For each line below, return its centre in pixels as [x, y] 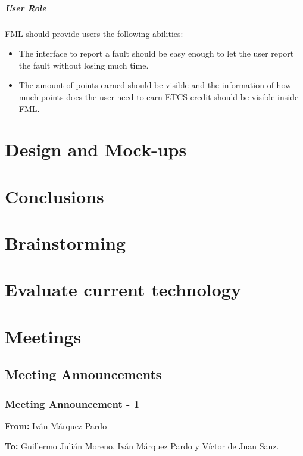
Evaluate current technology [123, 289]
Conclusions [54, 196]
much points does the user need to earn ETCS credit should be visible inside [159, 96]
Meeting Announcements [83, 374]
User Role [26, 7]
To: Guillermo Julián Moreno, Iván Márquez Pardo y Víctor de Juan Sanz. [142, 446]
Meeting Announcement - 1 [72, 403]
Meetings [43, 336]
